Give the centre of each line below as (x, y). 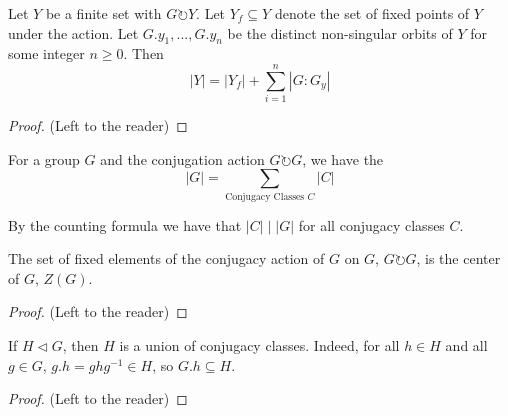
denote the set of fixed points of (372, 13)
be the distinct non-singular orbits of (340, 32)
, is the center (458, 258)
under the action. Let (73, 32)
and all (466, 345)
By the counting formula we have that (125, 224)
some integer (46, 53)
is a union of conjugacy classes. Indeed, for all (259, 345)
